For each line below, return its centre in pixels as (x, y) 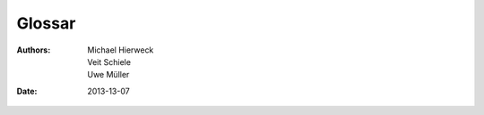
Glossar (46, 23)
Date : (27, 91)
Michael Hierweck (121, 50)
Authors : (34, 50)
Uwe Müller (108, 75)
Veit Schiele (109, 62)
